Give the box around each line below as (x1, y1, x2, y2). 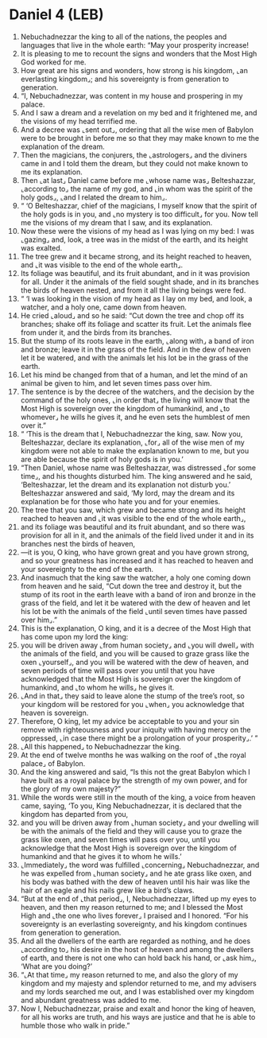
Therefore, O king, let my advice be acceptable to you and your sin (20, 716, 240, 725)
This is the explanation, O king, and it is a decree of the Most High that (20, 623, 251, 633)
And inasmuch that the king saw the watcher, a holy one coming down (20, 573, 251, 582)
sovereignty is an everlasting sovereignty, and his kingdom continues (20, 919, 247, 928)
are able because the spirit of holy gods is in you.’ (20, 454, 184, 464)
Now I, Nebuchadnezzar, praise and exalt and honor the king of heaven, (20, 1004, 257, 1013)
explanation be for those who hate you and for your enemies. (20, 496, 221, 506)
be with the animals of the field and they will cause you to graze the (20, 826, 242, 836)
